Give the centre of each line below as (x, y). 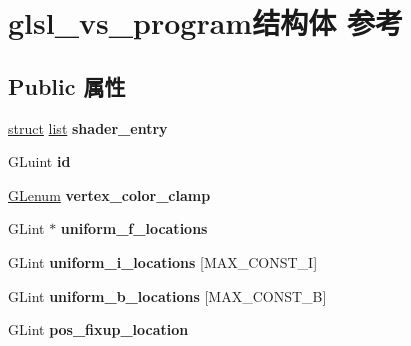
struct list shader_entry (88, 127)
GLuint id (39, 161)
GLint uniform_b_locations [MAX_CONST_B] (167, 295)
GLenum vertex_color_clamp (109, 194)
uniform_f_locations (134, 228)
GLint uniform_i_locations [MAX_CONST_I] (163, 261)
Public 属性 (67, 85)
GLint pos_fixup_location (98, 329)
